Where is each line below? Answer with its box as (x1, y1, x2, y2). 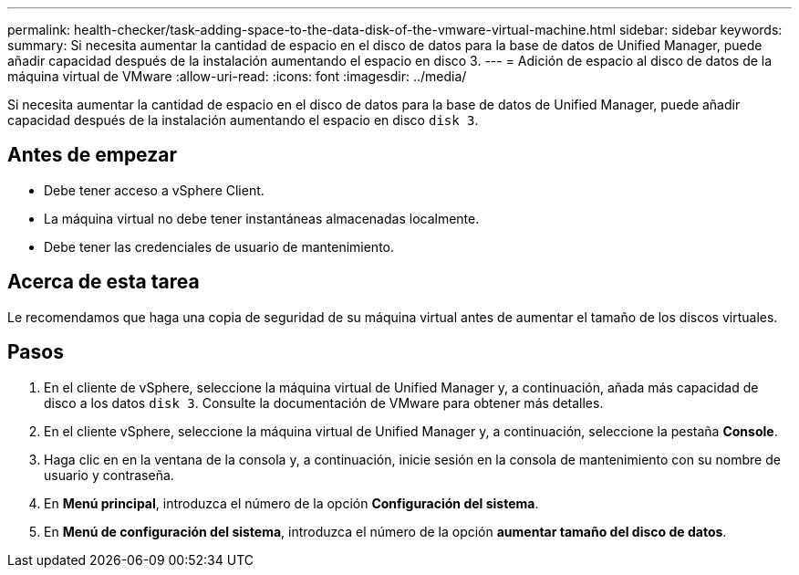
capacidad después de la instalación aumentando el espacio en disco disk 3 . (7, 112, 479, 128)
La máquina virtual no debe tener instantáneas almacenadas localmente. (44, 210, 480, 226)
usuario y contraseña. (44, 466, 174, 483)
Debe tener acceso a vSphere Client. (44, 182, 265, 198)
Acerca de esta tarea (7, 270, 200, 294)
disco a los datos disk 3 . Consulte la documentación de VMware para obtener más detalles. (44, 394, 604, 411)
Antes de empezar (7, 143, 177, 167)
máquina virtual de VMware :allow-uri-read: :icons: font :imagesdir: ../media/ (7, 68, 467, 84)
